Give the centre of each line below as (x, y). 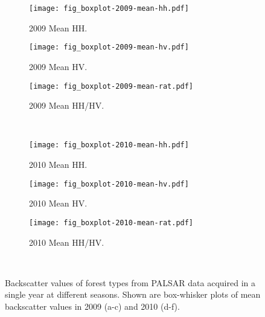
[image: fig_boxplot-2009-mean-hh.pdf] (109, 8)
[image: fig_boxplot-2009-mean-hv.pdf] (109, 47)
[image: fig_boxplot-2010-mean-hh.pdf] (109, 145)
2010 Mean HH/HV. (67, 242)
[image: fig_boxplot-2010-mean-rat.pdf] (111, 223)
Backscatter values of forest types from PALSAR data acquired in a (130, 282)
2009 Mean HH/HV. (67, 105)
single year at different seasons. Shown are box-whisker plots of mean (133, 294)
